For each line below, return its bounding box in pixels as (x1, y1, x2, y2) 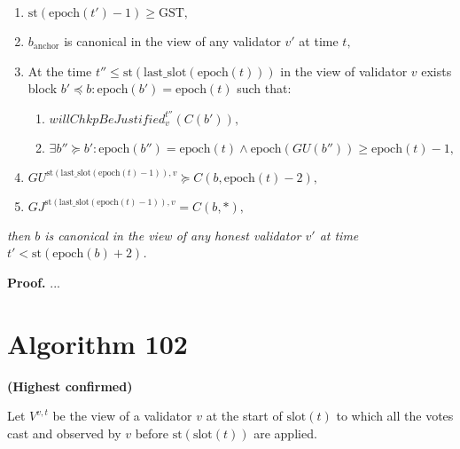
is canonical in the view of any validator (64, 32, 281, 50)
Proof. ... (7, 272, 60, 291)
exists (421, 61, 452, 80)
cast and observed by (7, 423, 121, 442)
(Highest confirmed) (7, 376, 133, 395)
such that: (237, 79, 292, 98)
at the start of (206, 406, 283, 425)
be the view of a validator (52, 406, 192, 425)
